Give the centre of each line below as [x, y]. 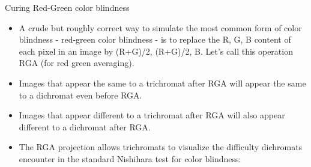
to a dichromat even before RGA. [80, 95]
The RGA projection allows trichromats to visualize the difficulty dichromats [161, 147]
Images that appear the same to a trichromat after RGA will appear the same [162, 83]
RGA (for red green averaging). [77, 63]
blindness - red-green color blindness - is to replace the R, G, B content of [155, 39]
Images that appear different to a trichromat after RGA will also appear [152, 115]
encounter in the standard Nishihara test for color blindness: [130, 158]
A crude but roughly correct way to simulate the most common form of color [160, 27]
